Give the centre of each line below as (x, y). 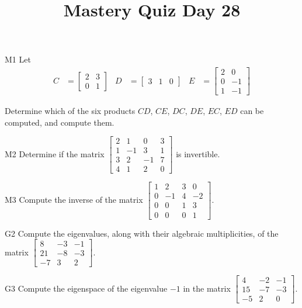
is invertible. (198, 153)
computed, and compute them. (60, 122)
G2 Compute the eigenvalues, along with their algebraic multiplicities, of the (142, 233)
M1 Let (18, 59)
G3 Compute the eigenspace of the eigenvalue (86, 288)
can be (252, 111)
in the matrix (207, 288)
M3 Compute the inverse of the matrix (74, 199)
